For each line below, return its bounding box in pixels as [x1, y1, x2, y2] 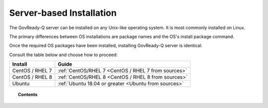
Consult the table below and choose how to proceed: [9, 52, 118, 58]
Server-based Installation [9, 7, 117, 18]
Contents [18, 92, 38, 98]
